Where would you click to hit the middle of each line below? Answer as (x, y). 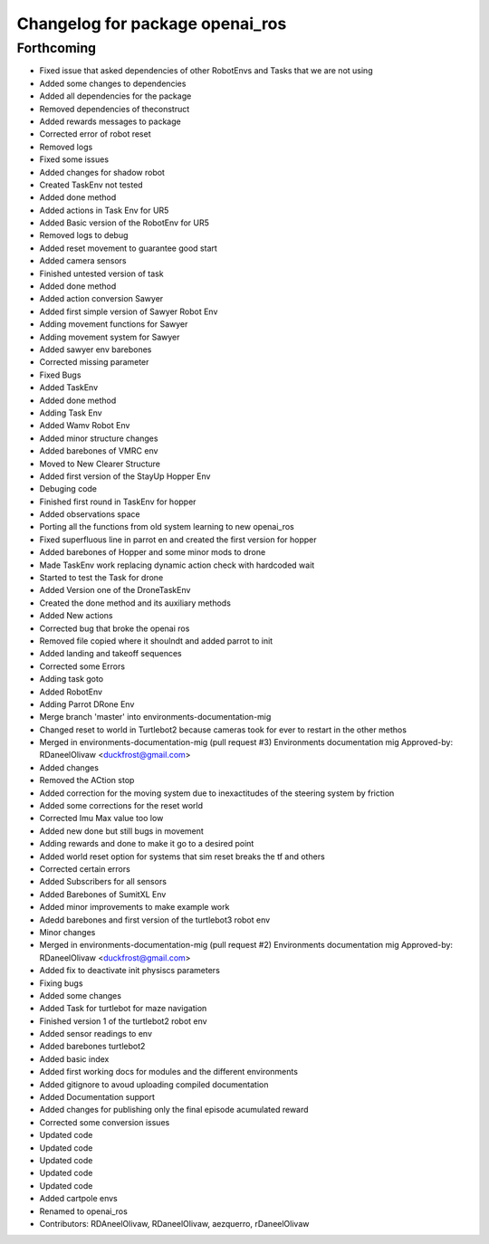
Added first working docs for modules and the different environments (169, 1072)
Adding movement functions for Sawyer (114, 324)
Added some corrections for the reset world (121, 806)
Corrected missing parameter (94, 362)
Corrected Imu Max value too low (101, 818)
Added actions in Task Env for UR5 (104, 210)
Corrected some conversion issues (105, 1122)
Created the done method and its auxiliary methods (135, 603)
